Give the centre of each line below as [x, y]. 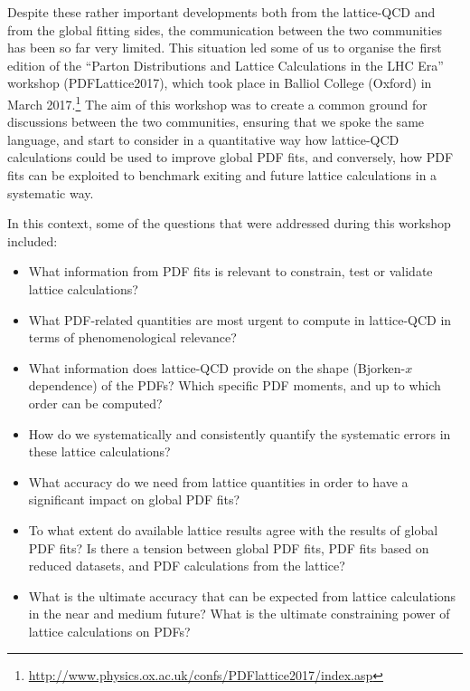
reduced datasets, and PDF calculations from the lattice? [187, 566]
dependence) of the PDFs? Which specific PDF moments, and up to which [235, 385]
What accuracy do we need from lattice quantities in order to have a [218, 481]
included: [33, 240]
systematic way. [51, 192]
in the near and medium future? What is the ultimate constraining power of [239, 614]
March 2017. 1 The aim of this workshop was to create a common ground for [217, 102]
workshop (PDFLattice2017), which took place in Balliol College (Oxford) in [220, 83]
